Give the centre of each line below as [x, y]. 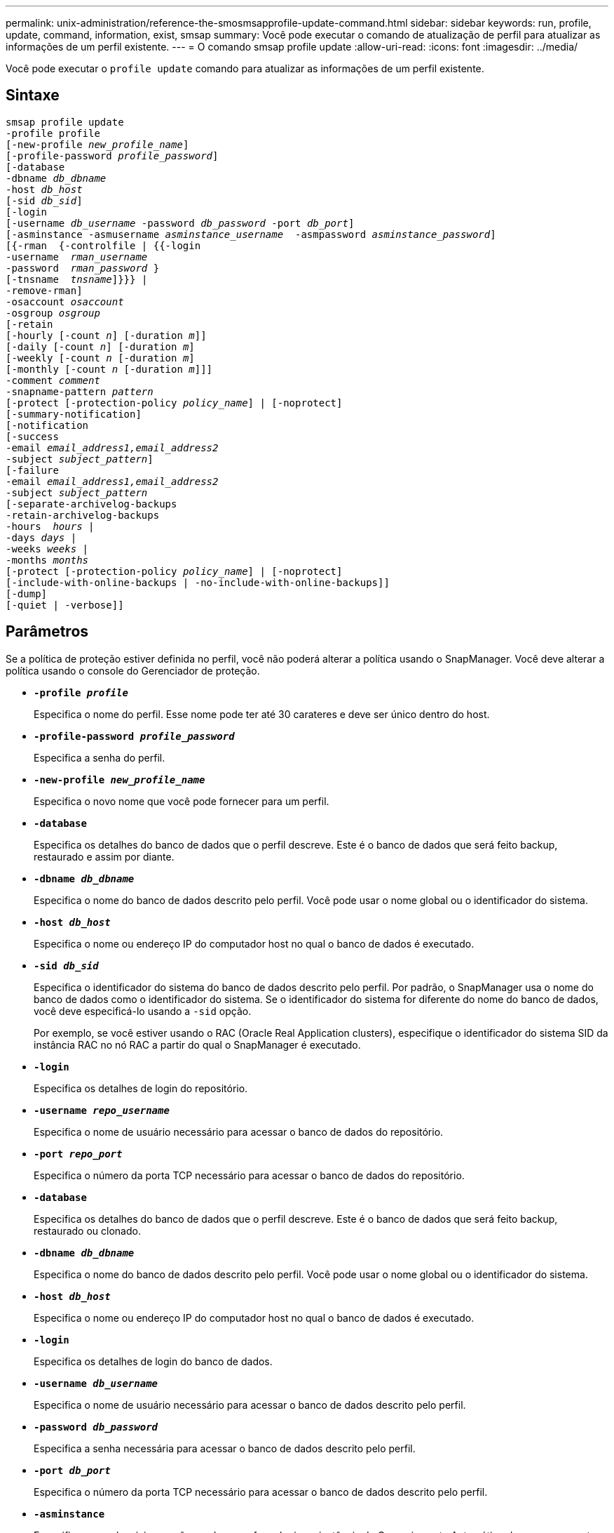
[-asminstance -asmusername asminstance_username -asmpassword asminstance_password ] [251, 234]
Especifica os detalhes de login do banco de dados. [153, 1361]
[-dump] [27, 593]
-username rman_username [77, 257]
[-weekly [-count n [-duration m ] [100, 358]
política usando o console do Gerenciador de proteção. [133, 670]
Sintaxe [33, 95]
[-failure [32, 470]
